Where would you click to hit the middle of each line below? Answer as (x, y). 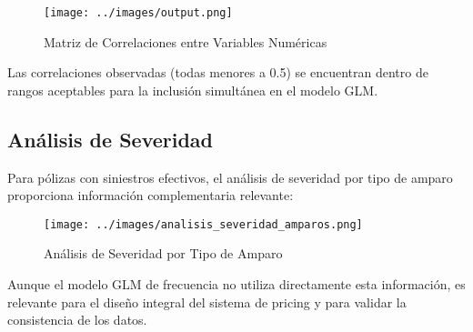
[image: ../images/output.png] (138, 13)
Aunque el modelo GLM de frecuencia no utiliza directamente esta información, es (236, 284)
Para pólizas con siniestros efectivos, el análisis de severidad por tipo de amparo (230, 177)
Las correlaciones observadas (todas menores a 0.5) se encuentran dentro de (218, 72)
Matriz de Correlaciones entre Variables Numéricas (186, 41)
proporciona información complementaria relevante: (151, 195)
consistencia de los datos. (77, 320)
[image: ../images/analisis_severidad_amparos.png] (203, 224)
